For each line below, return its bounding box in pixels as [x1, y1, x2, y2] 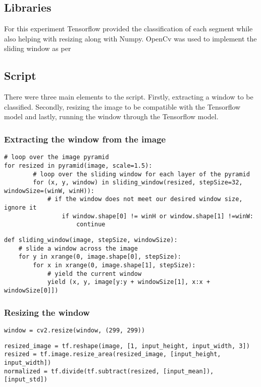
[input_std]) [4, 376, 47, 383]
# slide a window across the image [18, 245, 138, 252]
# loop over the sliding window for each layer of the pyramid [33, 170, 250, 178]
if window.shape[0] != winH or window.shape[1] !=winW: [62, 212, 253, 220]
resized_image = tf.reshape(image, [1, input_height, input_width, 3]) [4, 342, 250, 350]
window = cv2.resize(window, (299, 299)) [4, 326, 145, 334]
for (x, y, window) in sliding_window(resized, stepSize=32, [33, 179, 243, 186]
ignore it [4, 204, 37, 212]
